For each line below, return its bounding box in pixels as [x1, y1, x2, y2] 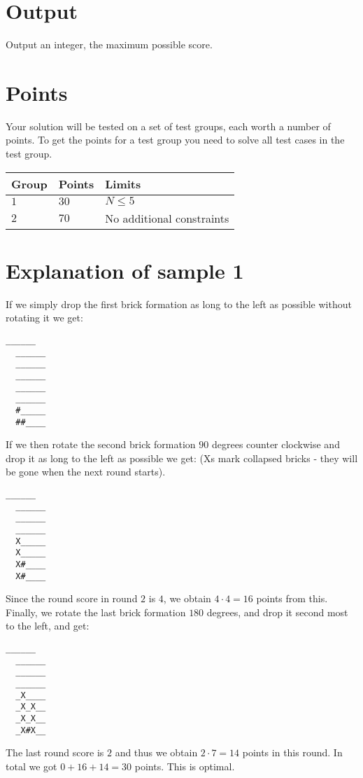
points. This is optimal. [134, 758, 235, 773]
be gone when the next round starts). [6, 464, 166, 479]
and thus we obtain [115, 745, 198, 760]
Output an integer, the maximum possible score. [6, 37, 213, 52]
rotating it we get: [6, 310, 83, 325]
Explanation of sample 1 [6, 256, 244, 284]
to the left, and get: [6, 618, 90, 633]
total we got [6, 758, 57, 773]
